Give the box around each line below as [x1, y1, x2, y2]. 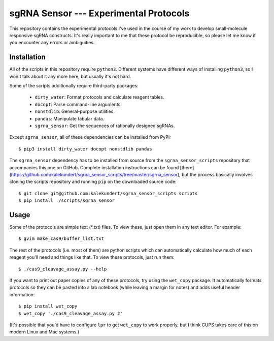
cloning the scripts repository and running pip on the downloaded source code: [9, 178, 177, 185]
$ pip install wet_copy [18, 303, 78, 309]
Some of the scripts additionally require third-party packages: [9, 83, 139, 89]
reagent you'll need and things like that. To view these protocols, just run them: [9, 254, 175, 260]
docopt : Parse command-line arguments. [35, 101, 122, 107]
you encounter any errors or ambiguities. [9, 40, 95, 46]
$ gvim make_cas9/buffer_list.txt [18, 236, 104, 241]
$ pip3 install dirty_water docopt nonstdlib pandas [18, 146, 152, 152]
